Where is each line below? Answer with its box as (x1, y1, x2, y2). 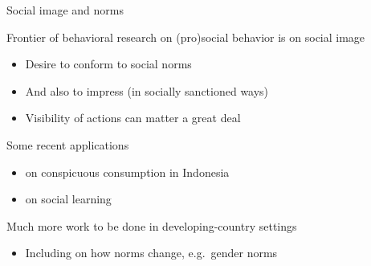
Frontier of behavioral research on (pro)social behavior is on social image (6, 28, 365, 45)
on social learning (25, 190, 112, 207)
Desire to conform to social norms (25, 55, 192, 72)
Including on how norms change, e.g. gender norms (25, 244, 278, 261)
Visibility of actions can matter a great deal (25, 109, 241, 126)
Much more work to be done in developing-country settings (6, 217, 297, 234)
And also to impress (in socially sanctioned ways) (25, 82, 269, 99)
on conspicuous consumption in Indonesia (25, 163, 230, 180)
